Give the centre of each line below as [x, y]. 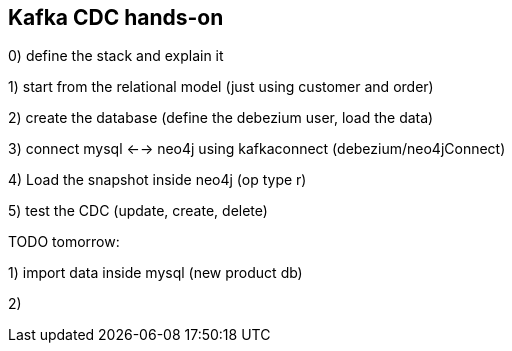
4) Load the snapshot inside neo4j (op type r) [157, 180]
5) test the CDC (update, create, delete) [138, 211]
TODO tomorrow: [64, 242]
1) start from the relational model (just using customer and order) [221, 87]
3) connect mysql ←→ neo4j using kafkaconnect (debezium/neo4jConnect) [257, 149]
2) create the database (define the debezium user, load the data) [221, 118]
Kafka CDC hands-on [116, 17]
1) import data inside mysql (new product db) [155, 273]
